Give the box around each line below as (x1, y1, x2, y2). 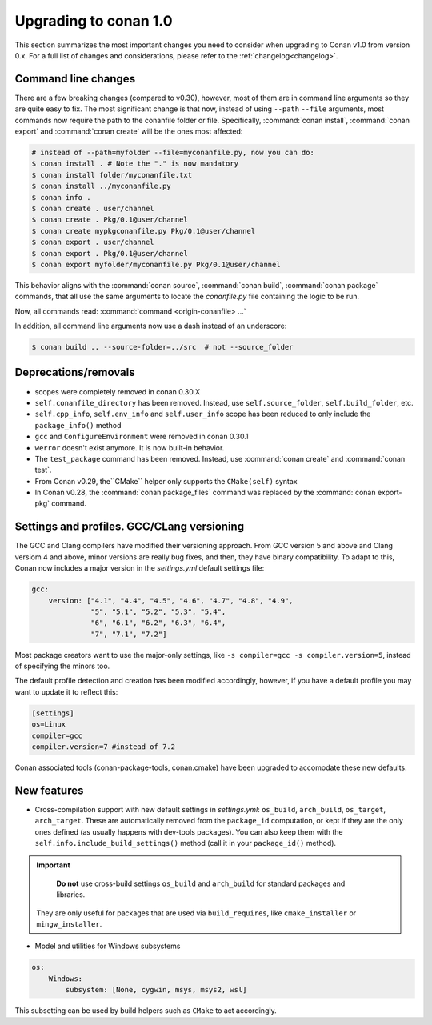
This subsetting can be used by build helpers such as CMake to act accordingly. (14, 1006, 277, 1015)
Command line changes (14, 72, 136, 86)
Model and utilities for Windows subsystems (34, 941, 181, 951)
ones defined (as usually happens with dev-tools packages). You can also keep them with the (34, 827, 343, 836)
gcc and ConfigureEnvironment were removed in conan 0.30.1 (34, 432, 249, 442)
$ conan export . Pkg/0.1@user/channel (31, 249, 188, 258)
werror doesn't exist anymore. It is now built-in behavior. (34, 442, 225, 452)
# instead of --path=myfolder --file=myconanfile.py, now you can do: (31, 148, 315, 157)
